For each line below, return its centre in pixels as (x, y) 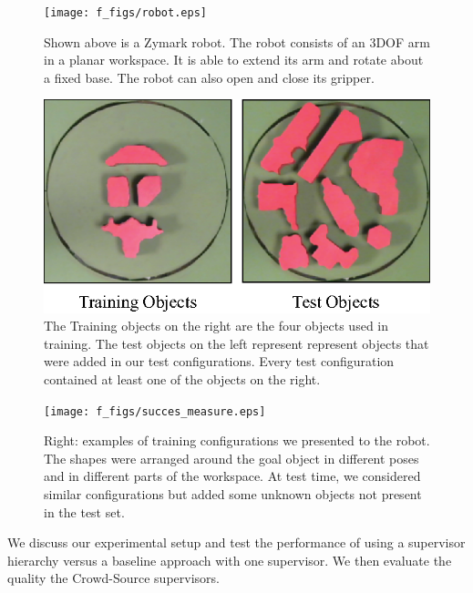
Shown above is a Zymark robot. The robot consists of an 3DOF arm (237, 41)
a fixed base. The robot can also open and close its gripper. (209, 77)
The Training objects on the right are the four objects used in (216, 326)
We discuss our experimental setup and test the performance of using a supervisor (236, 542)
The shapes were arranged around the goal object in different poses (231, 458)
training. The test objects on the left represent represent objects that (236, 343)
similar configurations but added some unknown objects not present (233, 494)
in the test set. (84, 511)
